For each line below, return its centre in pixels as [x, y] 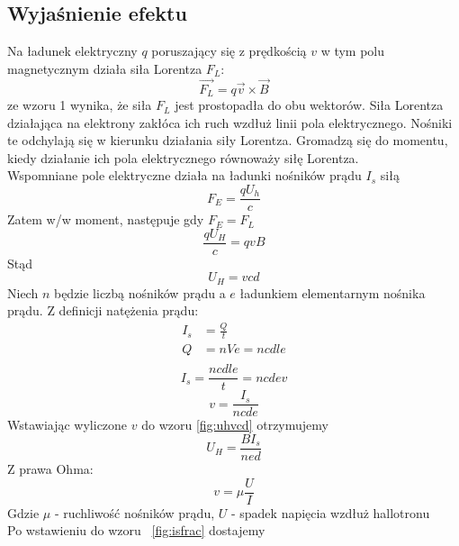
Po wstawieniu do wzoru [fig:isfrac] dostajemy [136, 530]
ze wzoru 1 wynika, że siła [80, 105]
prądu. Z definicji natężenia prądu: [103, 310]
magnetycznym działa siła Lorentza [105, 68]
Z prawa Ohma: [50, 469]
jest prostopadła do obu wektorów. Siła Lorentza [309, 105]
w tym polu [353, 51]
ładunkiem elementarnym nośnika [333, 292]
